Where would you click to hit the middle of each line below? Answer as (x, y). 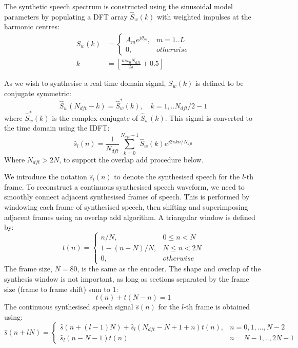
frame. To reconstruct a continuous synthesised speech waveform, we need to (124, 186)
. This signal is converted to (209, 117)
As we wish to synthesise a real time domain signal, (85, 83)
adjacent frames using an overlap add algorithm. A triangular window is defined (130, 217)
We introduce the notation (46, 177)
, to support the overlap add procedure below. (131, 159)
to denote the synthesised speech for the (177, 177)
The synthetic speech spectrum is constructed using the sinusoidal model (118, 6)
